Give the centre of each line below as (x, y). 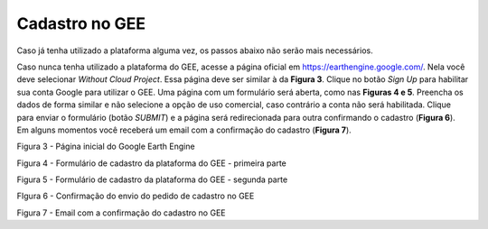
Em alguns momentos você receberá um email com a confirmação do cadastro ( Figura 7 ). (184, 130)
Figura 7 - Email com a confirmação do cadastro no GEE (121, 213)
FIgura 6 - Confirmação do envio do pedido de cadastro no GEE (136, 196)
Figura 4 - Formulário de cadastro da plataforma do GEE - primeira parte (151, 163)
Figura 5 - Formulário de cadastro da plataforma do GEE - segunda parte (152, 179)
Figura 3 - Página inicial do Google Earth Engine (106, 147)
